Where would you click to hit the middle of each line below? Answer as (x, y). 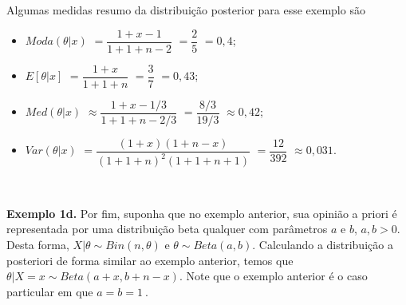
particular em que (50, 291)
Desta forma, (38, 244)
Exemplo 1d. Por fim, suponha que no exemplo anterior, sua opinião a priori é (202, 213)
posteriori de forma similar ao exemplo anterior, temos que (150, 260)
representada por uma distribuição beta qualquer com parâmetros (167, 229)
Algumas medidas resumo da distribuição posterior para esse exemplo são (186, 10)
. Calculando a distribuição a (323, 244)
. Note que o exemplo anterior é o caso (273, 276)
